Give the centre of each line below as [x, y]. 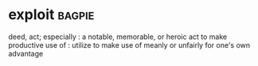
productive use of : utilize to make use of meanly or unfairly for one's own [129, 45]
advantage [26, 53]
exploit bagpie [51, 15]
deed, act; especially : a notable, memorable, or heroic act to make [118, 37]
